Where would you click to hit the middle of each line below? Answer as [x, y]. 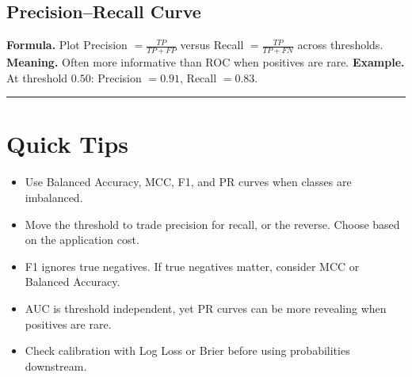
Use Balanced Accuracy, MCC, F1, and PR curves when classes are [188, 182]
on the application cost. [82, 240]
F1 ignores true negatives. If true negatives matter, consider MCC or [192, 266]
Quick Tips [68, 144]
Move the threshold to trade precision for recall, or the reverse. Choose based [212, 224]
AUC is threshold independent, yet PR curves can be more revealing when [206, 308]
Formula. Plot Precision [67, 45]
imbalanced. [54, 197]
